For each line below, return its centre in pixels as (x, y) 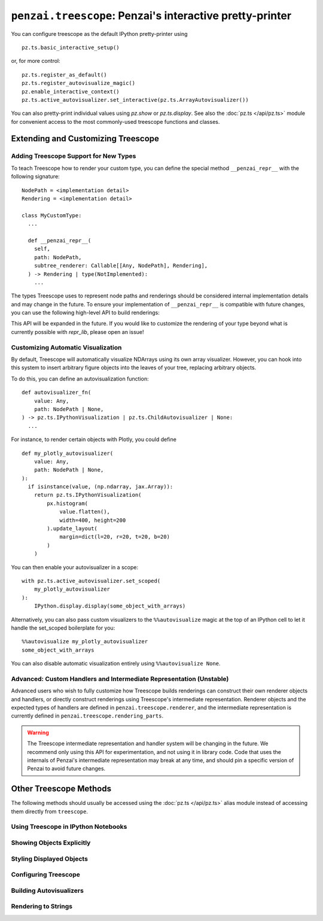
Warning (38, 732)
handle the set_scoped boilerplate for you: (63, 628)
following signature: (35, 177)
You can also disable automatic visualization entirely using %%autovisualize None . (116, 664)
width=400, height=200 (93, 520)
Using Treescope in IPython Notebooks (69, 827)
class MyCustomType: (52, 215)
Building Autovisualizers (47, 890)
